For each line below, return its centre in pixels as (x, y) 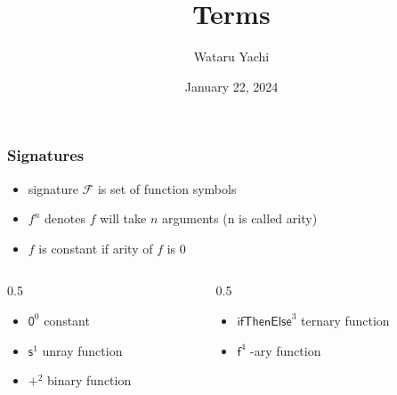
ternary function (345, 320)
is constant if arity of (96, 248)
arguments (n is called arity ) (240, 218)
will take (123, 218)
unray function (82, 350)
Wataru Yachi (231, 56)
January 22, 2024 (231, 86)
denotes (65, 218)
